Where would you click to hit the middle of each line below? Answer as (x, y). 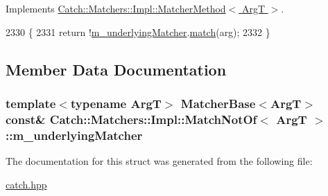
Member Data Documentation (116, 69)
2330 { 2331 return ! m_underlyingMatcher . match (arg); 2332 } (138, 32)
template (31, 103)
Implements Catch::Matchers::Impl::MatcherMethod (116, 8)
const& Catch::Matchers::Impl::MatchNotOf (131, 119)
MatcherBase (218, 103)
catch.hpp (26, 184)
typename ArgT (116, 103)
